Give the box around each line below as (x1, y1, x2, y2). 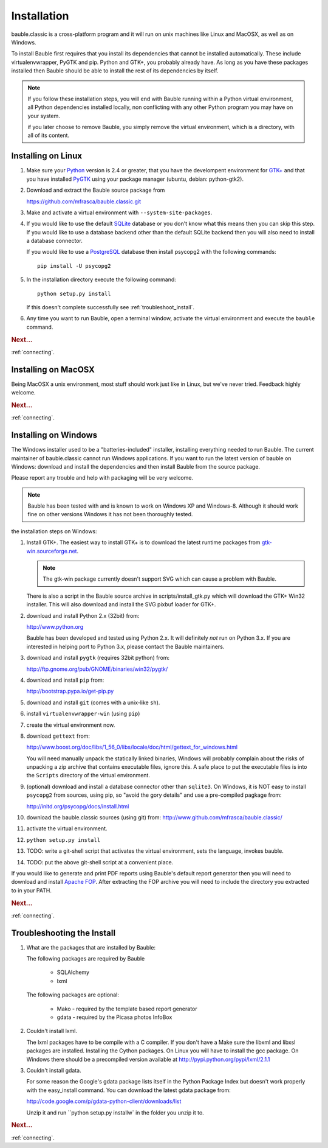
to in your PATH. (11, 886, 52, 894)
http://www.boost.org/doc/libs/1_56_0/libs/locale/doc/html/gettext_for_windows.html (26, 743, 238, 751)
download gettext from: (26, 732, 91, 740)
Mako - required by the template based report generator (56, 1005, 197, 1012)
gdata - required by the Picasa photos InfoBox (56, 1013, 173, 1021)
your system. (27, 112, 61, 119)
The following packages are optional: (26, 991, 120, 998)
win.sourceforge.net (26, 547, 77, 555)
